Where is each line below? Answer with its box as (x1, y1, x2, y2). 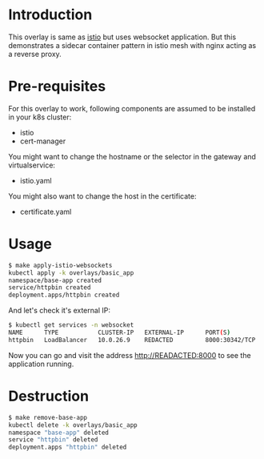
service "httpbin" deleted (8, 436, 98, 444)
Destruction (8, 387, 90, 405)
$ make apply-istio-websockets (8, 261, 113, 269)
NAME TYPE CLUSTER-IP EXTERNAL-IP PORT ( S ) (8, 328, 230, 337)
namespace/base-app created (8, 276, 102, 284)
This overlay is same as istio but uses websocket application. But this (8, 32, 237, 42)
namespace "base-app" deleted (8, 429, 110, 437)
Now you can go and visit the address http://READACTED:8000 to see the (8, 350, 251, 360)
